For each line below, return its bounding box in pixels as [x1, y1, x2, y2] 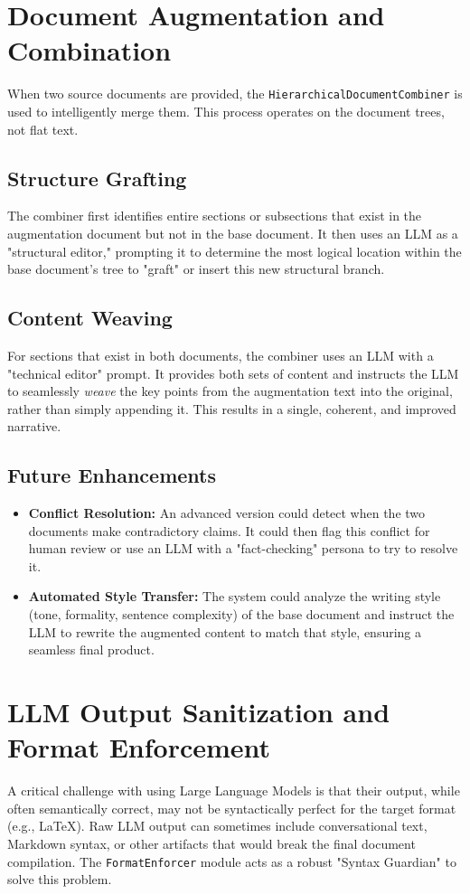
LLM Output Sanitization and [7, 693, 390, 730]
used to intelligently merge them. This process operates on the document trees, [7, 101, 445, 120]
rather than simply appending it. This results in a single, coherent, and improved [7, 399, 456, 418]
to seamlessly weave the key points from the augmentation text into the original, [7, 381, 453, 400]
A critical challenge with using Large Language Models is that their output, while [7, 781, 460, 800]
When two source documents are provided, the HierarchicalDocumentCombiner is [7, 84, 463, 103]
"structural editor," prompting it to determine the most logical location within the [7, 241, 462, 260]
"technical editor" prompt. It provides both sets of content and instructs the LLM [7, 363, 459, 382]
